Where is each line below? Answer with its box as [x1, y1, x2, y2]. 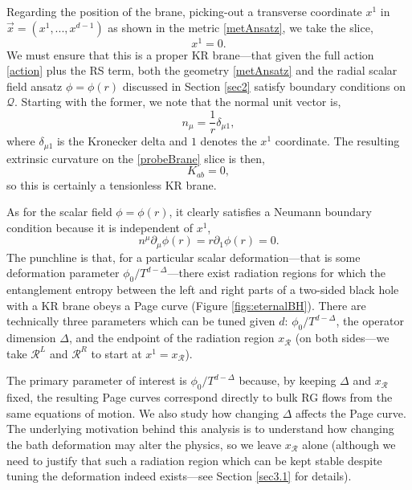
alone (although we [302, 435, 396, 452]
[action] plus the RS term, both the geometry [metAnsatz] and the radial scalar [6, 62, 398, 79]
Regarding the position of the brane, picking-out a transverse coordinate [6, 3, 362, 19]
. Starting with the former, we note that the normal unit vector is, [14, 93, 341, 110]
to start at [91, 345, 142, 361]
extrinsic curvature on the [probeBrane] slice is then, [6, 149, 265, 166]
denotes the [200, 133, 257, 149]
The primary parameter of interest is [6, 372, 187, 389]
